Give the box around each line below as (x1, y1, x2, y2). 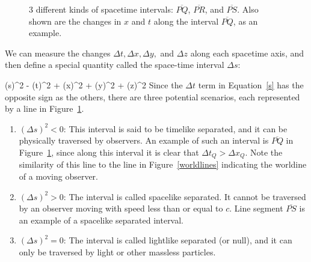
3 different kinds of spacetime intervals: (29, 3, 173, 15)
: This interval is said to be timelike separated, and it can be (63, 122, 288, 135)
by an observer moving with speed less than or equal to (19, 202, 223, 215)
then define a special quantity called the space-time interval (5, 58, 224, 71)
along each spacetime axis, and (190, 46, 304, 59)
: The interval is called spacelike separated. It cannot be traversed (63, 190, 306, 203)
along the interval (153, 14, 219, 27)
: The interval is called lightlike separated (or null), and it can (63, 234, 292, 246)
